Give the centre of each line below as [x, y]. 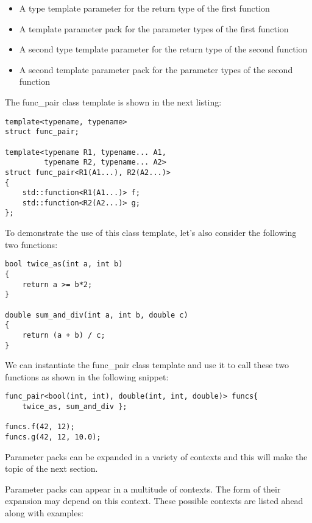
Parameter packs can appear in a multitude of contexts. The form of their [143, 489]
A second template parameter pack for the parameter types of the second [156, 69]
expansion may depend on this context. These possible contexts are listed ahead [154, 501]
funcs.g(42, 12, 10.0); [53, 437]
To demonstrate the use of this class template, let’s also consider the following [151, 233]
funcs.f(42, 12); [40, 427]
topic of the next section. [51, 468]
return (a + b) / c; [64, 335]
